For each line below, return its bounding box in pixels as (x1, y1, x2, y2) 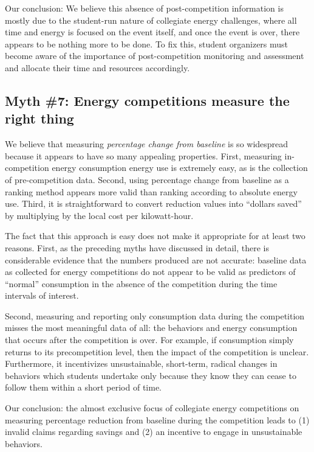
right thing (5, 109, 74, 128)
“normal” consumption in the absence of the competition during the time (5, 277, 278, 290)
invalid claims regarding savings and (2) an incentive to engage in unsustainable (5, 425, 302, 438)
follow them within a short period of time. (5, 381, 162, 394)
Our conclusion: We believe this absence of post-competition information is (5, 2, 284, 14)
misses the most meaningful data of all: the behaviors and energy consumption (5, 321, 298, 334)
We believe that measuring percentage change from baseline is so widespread (5, 137, 288, 150)
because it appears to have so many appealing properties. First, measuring (5, 149, 282, 162)
